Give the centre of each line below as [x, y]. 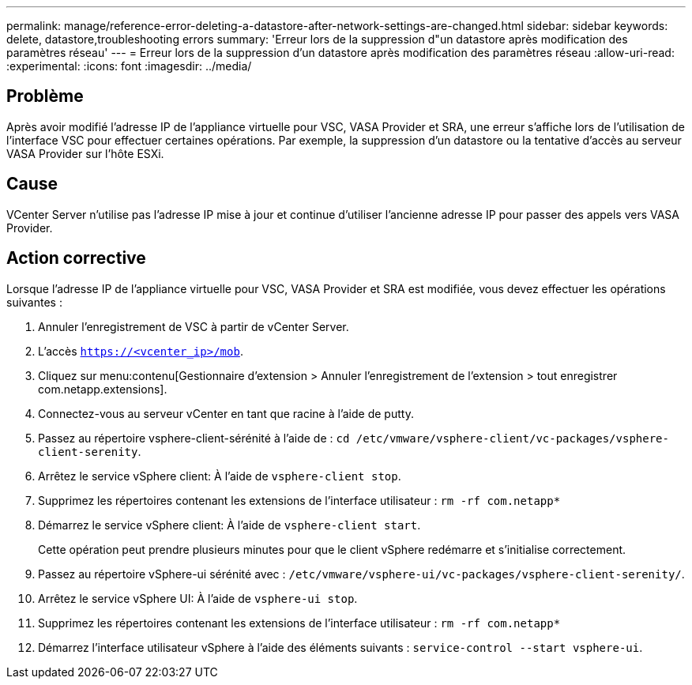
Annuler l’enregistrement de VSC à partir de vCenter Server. [194, 326]
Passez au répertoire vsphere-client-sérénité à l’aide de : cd [194, 438]
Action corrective [76, 258]
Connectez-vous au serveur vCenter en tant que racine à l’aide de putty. [226, 413]
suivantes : [34, 302]
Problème [45, 96]
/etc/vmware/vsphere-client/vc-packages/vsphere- [512, 438]
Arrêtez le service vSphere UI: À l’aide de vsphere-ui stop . [198, 598]
